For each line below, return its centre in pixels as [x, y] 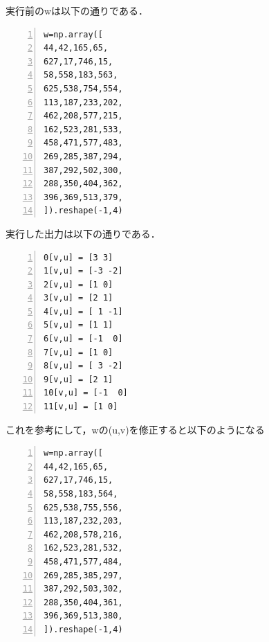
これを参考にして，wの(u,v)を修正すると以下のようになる [135, 429]
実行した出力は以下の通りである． [83, 233]
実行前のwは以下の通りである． [77, 10]
